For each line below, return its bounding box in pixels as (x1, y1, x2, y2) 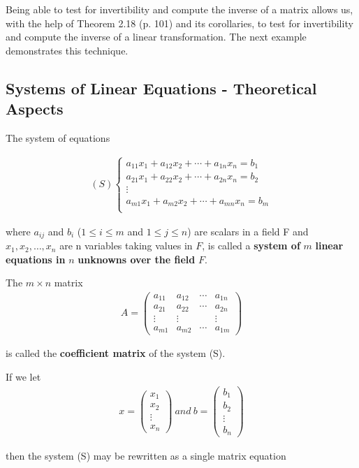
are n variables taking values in (59, 238, 193, 253)
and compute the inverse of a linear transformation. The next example (6, 29, 307, 44)
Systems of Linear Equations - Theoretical (6, 77, 317, 98)
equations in (6, 251, 66, 266)
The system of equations (6, 130, 110, 145)
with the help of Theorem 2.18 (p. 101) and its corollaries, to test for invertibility (6, 15, 353, 30)
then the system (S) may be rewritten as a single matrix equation (6, 448, 286, 463)
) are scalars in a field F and (187, 224, 309, 238)
